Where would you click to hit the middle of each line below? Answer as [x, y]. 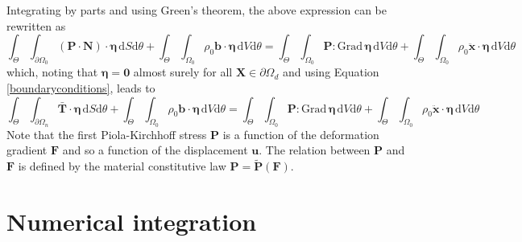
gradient [27, 150]
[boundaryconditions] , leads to [81, 87]
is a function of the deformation [301, 134]
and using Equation [331, 72]
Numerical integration [132, 221]
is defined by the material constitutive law [122, 166]
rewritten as [36, 25]
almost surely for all [183, 72]
